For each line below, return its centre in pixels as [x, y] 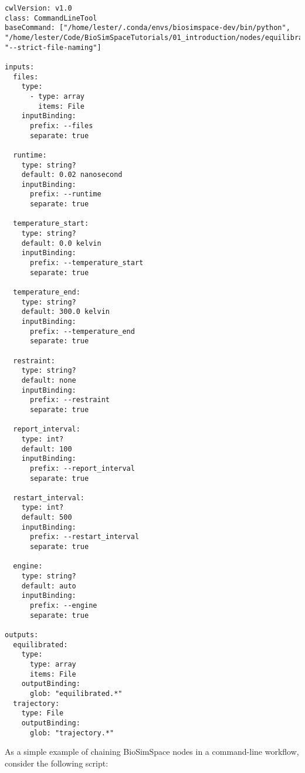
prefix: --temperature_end [82, 331]
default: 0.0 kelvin [61, 243]
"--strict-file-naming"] [53, 47]
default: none [49, 380]
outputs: [22, 635]
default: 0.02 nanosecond [72, 175]
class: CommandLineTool [51, 18]
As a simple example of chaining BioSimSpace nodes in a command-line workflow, [152, 752]
